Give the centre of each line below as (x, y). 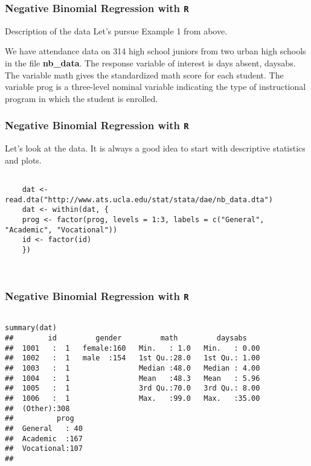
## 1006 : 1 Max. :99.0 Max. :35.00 (133, 398)
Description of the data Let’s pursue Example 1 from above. (116, 30)
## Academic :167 (44, 439)
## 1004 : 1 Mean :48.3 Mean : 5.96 (133, 378)
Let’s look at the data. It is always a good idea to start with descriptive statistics (155, 148)
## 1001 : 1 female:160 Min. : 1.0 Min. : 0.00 (133, 348)
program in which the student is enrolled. (82, 98)
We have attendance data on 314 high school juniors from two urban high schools (155, 51)
